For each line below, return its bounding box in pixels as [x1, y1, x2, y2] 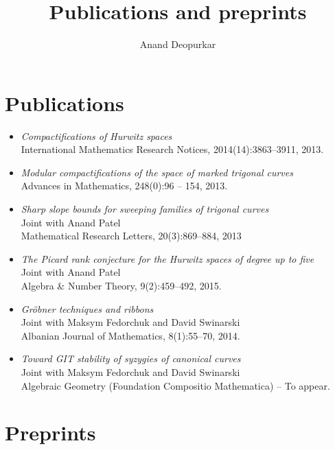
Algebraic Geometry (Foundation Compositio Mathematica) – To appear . [21, 378, 330, 392]
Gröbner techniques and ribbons [21, 301, 154, 316]
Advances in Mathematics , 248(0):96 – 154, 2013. [21, 178, 228, 193]
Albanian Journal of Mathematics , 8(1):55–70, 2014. [21, 328, 240, 342]
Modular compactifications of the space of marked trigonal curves [21, 165, 293, 179]
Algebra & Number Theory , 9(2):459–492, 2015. [21, 279, 222, 292]
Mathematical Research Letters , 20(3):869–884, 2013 [21, 228, 242, 243]
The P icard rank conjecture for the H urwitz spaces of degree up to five [21, 251, 314, 265]
